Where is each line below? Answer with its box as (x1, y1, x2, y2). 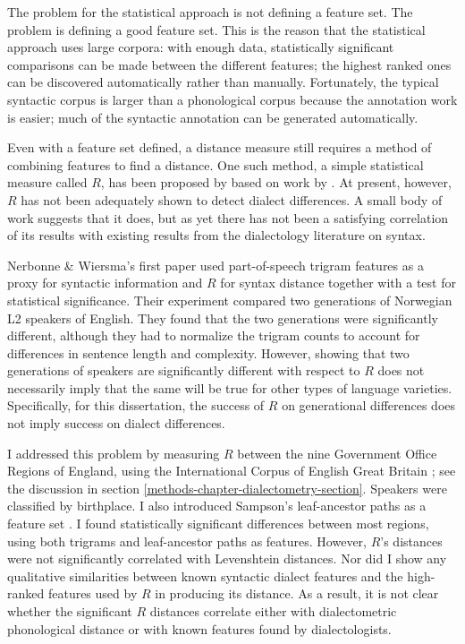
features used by (47, 584, 138, 603)
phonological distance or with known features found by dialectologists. (7, 619, 392, 638)
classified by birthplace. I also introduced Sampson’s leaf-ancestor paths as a (7, 496, 427, 515)
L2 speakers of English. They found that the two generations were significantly (7, 308, 438, 327)
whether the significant (7, 602, 132, 620)
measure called (7, 173, 88, 192)
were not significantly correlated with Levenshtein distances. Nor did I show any (7, 549, 447, 568)
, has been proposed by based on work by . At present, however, (100, 173, 452, 192)
